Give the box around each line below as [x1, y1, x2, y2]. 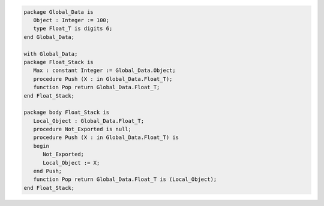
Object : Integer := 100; [33, 17, 110, 23]
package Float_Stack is [23, 59, 94, 65]
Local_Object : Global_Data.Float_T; [33, 117, 144, 124]
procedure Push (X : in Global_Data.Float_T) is [33, 134, 179, 141]
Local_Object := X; [43, 159, 100, 166]
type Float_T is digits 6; [33, 25, 113, 32]
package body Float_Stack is [23, 109, 110, 116]
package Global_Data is [23, 8, 94, 15]
